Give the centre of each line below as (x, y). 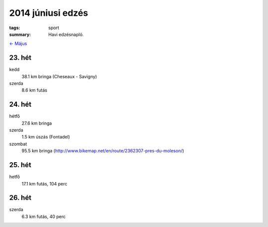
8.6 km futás (34, 90)
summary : (20, 34)
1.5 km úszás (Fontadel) (46, 137)
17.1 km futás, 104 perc (44, 183)
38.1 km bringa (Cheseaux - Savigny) (59, 76)
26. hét (20, 198)
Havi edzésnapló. (66, 34)
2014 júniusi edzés (49, 13)
